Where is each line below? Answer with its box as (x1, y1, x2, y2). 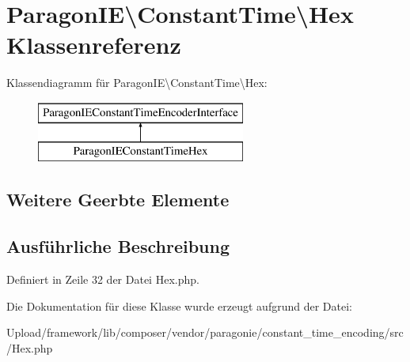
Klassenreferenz (6, 28, 181, 61)
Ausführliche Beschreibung (6, 234, 230, 258)
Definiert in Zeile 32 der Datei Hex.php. (6, 271, 199, 288)
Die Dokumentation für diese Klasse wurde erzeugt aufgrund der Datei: (6, 297, 352, 314)
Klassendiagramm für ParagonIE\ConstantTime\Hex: (6, 74, 268, 91)
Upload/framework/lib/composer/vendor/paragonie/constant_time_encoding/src (6, 324, 404, 341)
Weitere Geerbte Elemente (6, 187, 230, 212)
